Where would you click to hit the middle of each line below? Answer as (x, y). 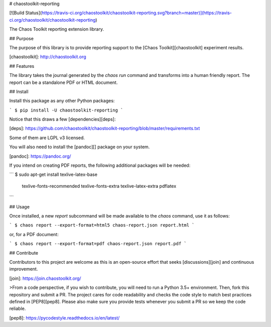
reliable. (18, 308)
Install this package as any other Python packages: (62, 101)
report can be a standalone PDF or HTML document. (63, 82)
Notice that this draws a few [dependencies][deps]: (62, 119)
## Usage (20, 206)
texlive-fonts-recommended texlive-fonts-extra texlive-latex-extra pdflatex (99, 186)
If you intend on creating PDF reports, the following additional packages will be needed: (100, 165)
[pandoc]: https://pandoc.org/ (40, 156)
